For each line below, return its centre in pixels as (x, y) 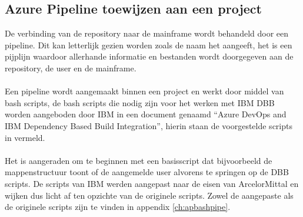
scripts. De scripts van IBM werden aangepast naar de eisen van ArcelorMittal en (152, 183)
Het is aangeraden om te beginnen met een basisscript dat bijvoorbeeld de (139, 160)
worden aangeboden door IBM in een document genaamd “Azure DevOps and (146, 114)
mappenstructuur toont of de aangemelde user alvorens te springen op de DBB (147, 172)
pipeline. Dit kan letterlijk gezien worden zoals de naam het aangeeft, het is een (149, 45)
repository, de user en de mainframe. (71, 68)
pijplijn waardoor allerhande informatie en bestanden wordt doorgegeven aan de (149, 56)
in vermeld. (25, 137)
